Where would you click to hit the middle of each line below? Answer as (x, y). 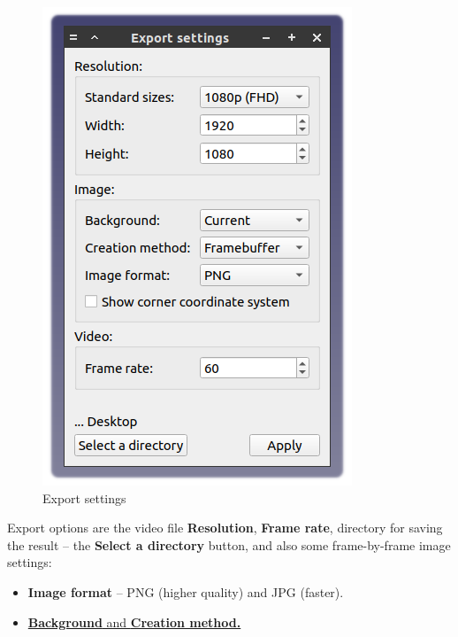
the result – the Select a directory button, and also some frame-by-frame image (229, 544)
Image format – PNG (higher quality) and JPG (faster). (186, 591)
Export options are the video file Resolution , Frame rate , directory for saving (225, 528)
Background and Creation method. (134, 621)
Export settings (84, 497)
